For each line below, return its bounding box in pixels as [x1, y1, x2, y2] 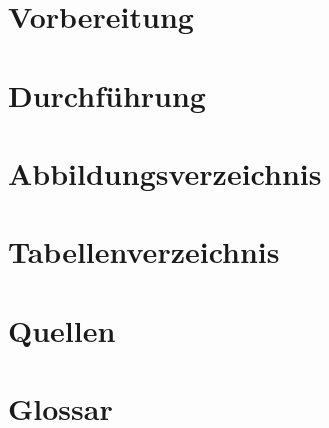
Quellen [8, 309, 116, 350]
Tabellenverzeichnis [8, 231, 280, 272]
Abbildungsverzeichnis [8, 152, 322, 193]
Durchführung [8, 74, 206, 115]
